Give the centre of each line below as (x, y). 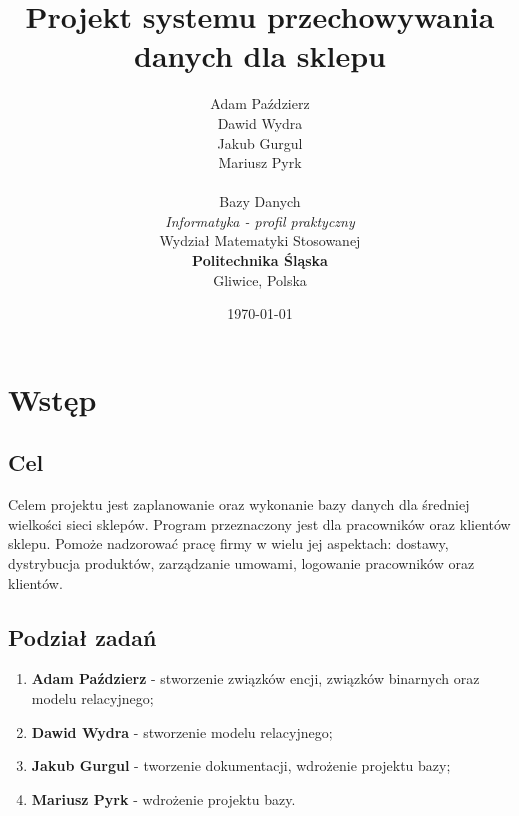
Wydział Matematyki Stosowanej (260, 240)
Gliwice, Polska (260, 279)
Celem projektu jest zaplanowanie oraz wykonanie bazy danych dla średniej (239, 504)
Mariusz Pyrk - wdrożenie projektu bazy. (163, 798)
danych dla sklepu (260, 55)
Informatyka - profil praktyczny (260, 220)
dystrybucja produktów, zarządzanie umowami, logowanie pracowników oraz (241, 563)
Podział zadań (82, 636)
